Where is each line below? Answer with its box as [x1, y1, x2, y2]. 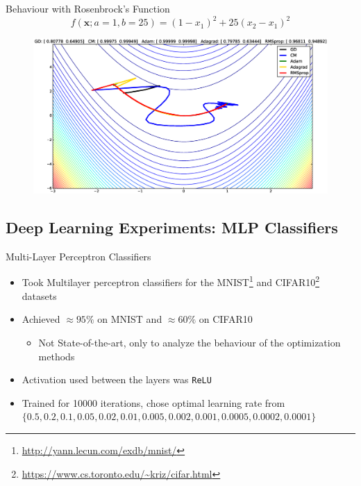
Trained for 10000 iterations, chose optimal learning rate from [22, 395, 285, 410]
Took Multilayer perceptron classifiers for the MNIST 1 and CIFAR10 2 [22, 273, 320, 290]
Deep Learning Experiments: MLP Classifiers [6, 217, 338, 238]
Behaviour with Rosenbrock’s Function [6, 1, 170, 15]
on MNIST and [97, 312, 162, 326]
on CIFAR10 [199, 312, 253, 326]
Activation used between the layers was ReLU [22, 372, 212, 387]
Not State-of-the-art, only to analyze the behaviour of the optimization [38, 335, 341, 349]
